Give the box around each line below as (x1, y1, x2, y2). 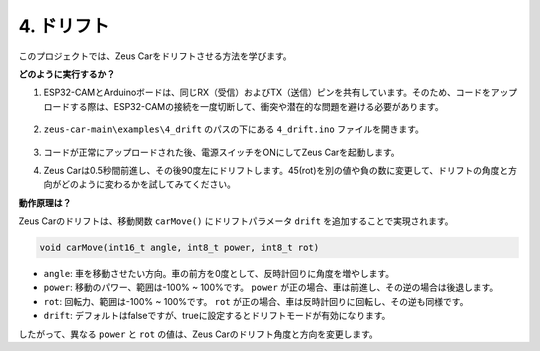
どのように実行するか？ (18, 68, 115, 80)
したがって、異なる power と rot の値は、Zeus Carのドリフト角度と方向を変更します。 (18, 328, 379, 340)
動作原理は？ (18, 196, 72, 209)
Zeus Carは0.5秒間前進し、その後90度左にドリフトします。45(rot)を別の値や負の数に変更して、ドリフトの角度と (43, 164, 509, 176)
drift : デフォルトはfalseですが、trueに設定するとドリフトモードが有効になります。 (43, 310, 391, 322)
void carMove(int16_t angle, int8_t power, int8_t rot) (39, 242, 320, 254)
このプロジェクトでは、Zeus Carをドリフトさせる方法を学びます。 (18, 50, 292, 62)
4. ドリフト (18, 15, 110, 37)
